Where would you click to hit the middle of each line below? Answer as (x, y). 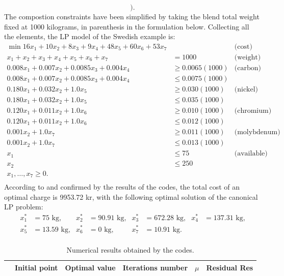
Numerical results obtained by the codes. (130, 250)
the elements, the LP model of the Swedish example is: (90, 36)
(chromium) (253, 111)
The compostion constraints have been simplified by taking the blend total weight (132, 16)
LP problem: (24, 207)
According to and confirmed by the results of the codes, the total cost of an (122, 187)
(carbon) (248, 68)
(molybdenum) (257, 132)
